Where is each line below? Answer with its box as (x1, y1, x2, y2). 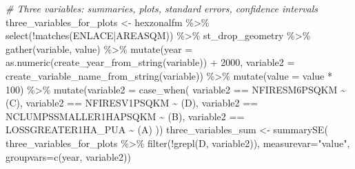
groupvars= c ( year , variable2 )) (6, 149, 131, 164)
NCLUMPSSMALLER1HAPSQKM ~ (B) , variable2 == (6, 109, 245, 123)
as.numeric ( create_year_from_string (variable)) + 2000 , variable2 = (6, 55, 295, 69)
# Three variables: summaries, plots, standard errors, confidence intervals (6, 1, 318, 15)
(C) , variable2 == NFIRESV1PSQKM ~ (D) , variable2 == (6, 95, 258, 110)
